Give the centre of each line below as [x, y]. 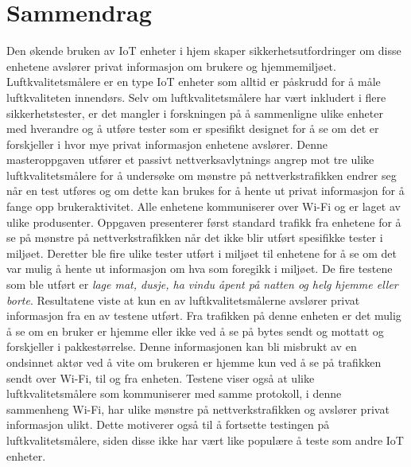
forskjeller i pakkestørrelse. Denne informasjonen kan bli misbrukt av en [182, 346]
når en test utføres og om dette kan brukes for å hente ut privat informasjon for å [205, 191]
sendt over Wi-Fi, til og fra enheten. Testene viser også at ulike [161, 377]
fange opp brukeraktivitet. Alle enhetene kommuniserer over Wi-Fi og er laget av [204, 206]
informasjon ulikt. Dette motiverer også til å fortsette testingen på [168, 424]
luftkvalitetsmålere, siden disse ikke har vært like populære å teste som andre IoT [205, 440]
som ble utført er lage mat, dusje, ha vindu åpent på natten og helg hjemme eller [202, 284]
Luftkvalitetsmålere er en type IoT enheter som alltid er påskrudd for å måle [194, 82]
